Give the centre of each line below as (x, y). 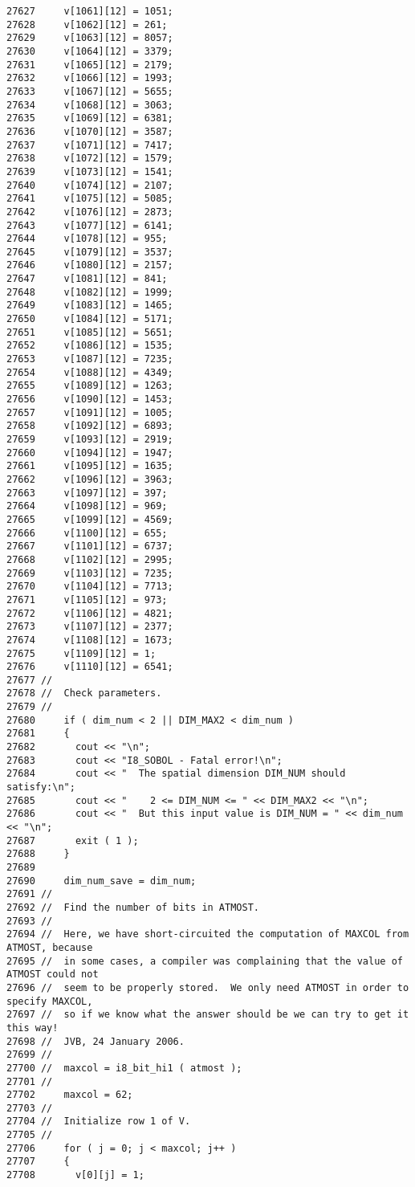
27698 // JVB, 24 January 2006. (96, 1041)
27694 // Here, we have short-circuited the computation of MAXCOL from (208, 934)
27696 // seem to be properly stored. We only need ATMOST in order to (208, 987)
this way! (33, 1028)
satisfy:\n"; (41, 787)
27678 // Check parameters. (84, 693)
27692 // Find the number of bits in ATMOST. (133, 907)
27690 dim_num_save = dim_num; (102, 881)
